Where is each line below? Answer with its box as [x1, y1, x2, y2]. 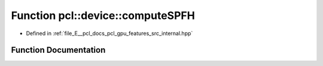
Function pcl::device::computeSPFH [11, 9, 196, 22]
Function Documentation [11, 45, 106, 55]
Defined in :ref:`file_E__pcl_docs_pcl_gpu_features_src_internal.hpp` [26, 30, 193, 37]
